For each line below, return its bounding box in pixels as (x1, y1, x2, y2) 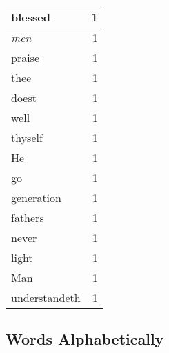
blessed (11, 9, 50, 25)
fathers (11, 210, 44, 225)
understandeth (11, 290, 81, 305)
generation (11, 190, 61, 205)
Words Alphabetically (6, 328, 164, 350)
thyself (11, 130, 43, 145)
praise (11, 50, 40, 65)
